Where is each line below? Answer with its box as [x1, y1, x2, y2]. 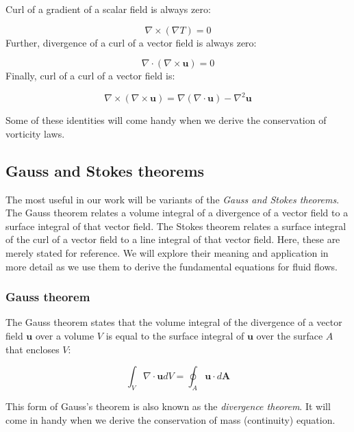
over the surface [256, 329, 323, 343]
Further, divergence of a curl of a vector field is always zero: [5, 35, 257, 49]
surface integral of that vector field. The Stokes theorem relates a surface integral [5, 218, 346, 233]
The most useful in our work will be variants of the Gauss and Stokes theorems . [5, 192, 340, 206]
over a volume [35, 329, 94, 343]
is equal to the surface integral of [105, 329, 244, 343]
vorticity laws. [5, 126, 65, 140]
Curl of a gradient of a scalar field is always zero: [5, 2, 211, 16]
